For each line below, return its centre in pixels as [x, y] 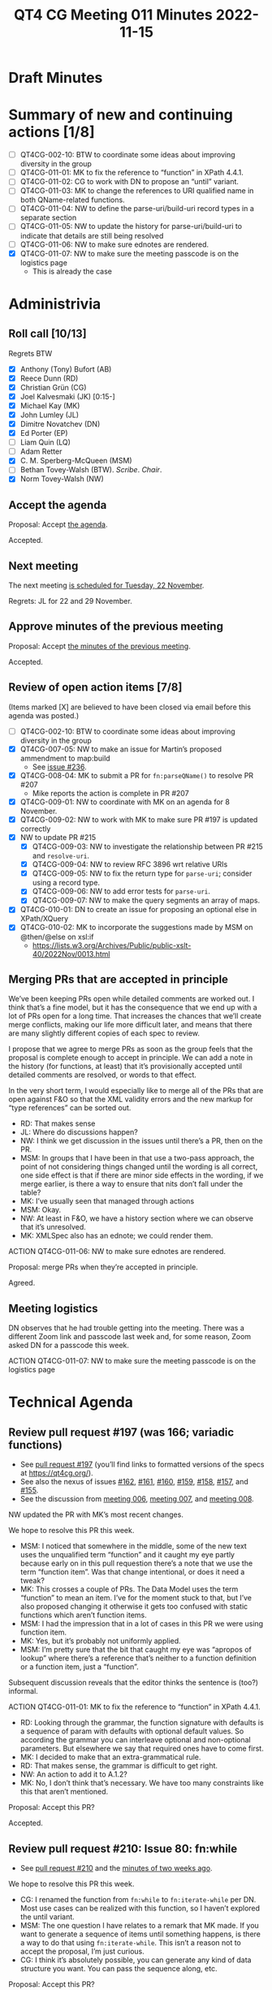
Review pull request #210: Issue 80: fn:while [123, 1848]
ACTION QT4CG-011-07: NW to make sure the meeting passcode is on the [132, 1361]
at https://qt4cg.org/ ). [56, 1473]
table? [30, 1193]
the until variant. [47, 1916]
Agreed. [22, 1283]
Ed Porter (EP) [44, 433]
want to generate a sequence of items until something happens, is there [140, 1934]
